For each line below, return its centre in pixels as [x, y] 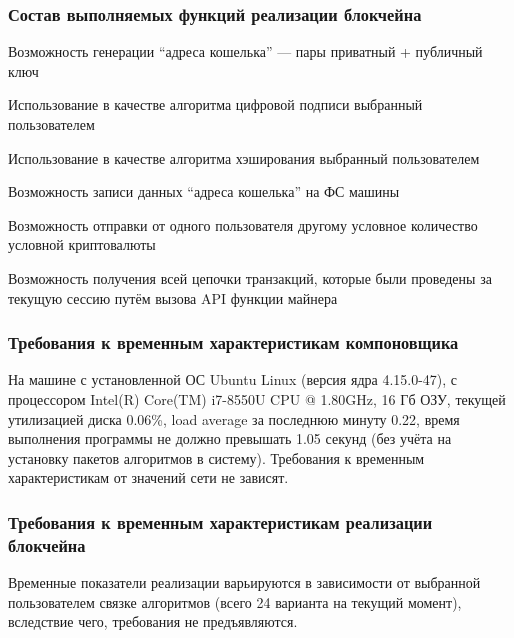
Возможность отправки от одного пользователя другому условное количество [243, 224]
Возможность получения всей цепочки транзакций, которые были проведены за [250, 277]
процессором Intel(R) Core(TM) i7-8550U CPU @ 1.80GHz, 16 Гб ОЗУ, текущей [257, 398]
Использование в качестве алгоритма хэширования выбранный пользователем [244, 157]
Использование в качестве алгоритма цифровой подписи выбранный [215, 104]
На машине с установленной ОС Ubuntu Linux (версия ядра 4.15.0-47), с [233, 379]
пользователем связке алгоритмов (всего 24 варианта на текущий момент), [235, 601]
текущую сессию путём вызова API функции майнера [173, 297]
